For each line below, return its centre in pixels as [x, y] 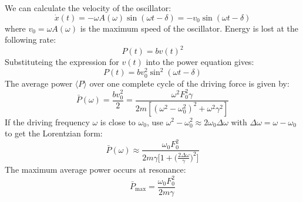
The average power [39, 83]
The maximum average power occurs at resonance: [95, 170]
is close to [118, 121]
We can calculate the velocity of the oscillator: [88, 8]
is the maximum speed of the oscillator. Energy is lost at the [189, 28]
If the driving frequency [47, 121]
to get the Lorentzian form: [54, 133]
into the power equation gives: [200, 62]
